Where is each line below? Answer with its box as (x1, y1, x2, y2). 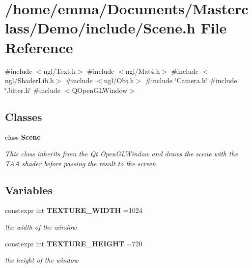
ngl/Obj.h (104, 75, 134, 86)
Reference (5, 37, 73, 57)
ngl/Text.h (43, 65, 76, 76)
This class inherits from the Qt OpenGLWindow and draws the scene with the (5, 149, 238, 159)
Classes (5, 109, 42, 124)
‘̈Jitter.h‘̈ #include (5, 85, 61, 95)
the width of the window (5, 222, 77, 232)
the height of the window (5, 255, 79, 265)
